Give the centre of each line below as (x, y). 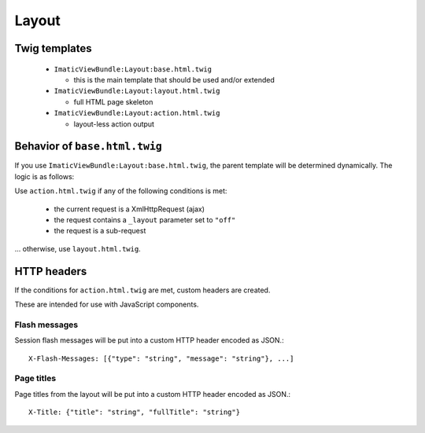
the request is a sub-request (100, 231)
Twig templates (53, 48)
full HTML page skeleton (113, 101)
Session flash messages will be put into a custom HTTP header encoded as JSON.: (149, 340)
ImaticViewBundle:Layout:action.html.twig (137, 113)
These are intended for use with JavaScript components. (107, 305)
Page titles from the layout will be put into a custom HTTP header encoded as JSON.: (153, 394)
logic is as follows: (44, 176)
